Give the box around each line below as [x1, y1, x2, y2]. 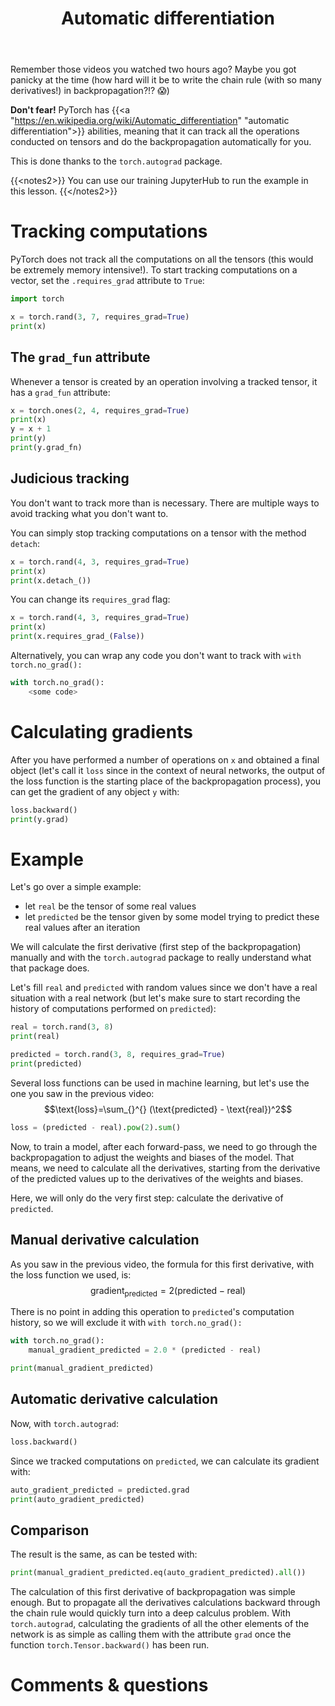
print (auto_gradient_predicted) [10, 1494, 145, 1504]
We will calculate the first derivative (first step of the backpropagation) [10, 941, 302, 953]
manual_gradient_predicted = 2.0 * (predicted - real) [28, 1345, 262, 1356]
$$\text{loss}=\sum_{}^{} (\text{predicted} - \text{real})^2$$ [43, 1103, 293, 1115]
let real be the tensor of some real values [24, 900, 197, 912]
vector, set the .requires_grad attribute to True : [10, 275, 205, 287]
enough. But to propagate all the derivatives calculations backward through [10, 1597, 321, 1609]
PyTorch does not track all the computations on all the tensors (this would [10, 253, 314, 266]
